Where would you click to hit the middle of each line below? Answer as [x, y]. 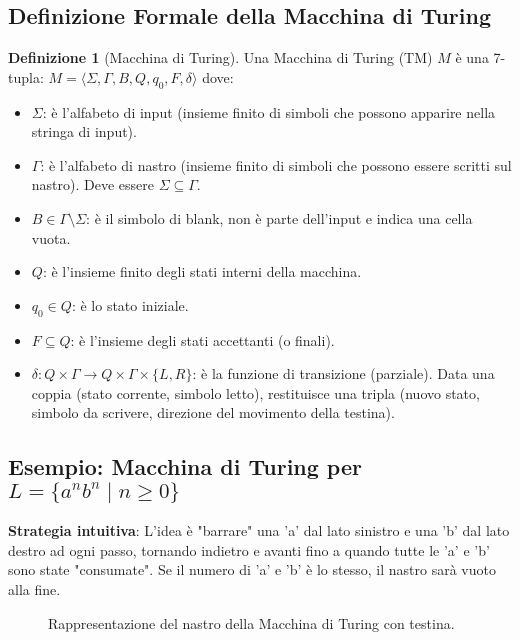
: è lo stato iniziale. [130, 304]
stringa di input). [84, 131]
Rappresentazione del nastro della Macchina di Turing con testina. [251, 622]
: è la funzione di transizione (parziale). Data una [343, 373]
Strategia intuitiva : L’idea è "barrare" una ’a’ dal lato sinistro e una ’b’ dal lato [259, 530]
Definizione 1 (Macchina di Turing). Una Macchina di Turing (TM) [220, 57]
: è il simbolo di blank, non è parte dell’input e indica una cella [279, 217]
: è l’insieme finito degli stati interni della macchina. [202, 271]
